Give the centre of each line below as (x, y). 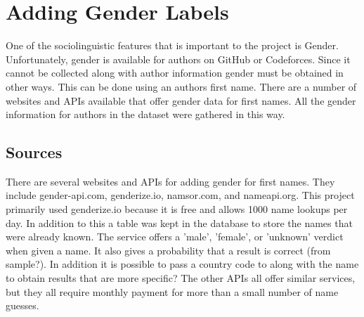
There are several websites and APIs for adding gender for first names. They (170, 181)
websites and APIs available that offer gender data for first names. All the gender (181, 100)
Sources (34, 152)
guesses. (22, 305)
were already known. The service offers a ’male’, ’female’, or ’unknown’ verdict (175, 237)
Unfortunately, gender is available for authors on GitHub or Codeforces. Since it (178, 59)
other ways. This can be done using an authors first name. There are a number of (181, 86)
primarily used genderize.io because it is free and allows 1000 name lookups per (177, 209)
